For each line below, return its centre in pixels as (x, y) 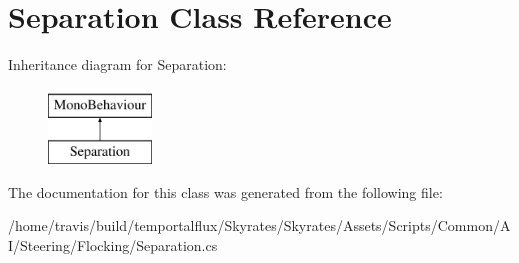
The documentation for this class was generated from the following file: (225, 191)
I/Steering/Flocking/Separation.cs (113, 245)
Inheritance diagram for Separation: (117, 64)
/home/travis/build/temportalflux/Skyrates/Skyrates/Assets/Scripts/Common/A (259, 225)
